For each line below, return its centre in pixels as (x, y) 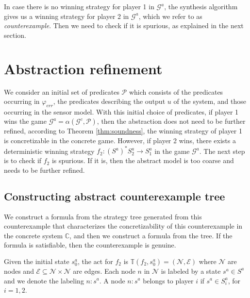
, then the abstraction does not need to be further (171, 121)
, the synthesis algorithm (201, 6)
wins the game (25, 121)
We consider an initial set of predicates (62, 91)
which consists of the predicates (176, 91)
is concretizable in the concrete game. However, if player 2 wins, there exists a (120, 141)
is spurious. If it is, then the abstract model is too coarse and (143, 160)
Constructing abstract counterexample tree (115, 196)
